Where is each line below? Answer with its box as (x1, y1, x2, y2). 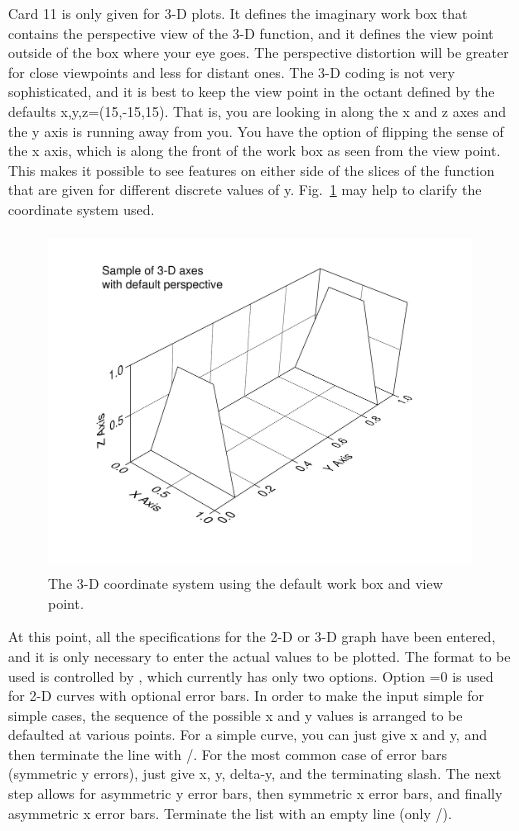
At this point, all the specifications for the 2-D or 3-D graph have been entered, (8, 626, 496, 647)
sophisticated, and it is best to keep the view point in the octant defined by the (8, 81, 495, 102)
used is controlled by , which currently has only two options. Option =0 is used (8, 665, 494, 686)
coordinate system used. (8, 198, 155, 219)
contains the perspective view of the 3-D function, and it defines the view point (8, 22, 494, 43)
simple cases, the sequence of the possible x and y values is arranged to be (8, 704, 463, 725)
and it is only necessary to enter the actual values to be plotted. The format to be (8, 645, 511, 666)
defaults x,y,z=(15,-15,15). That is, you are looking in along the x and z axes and (8, 100, 507, 121)
